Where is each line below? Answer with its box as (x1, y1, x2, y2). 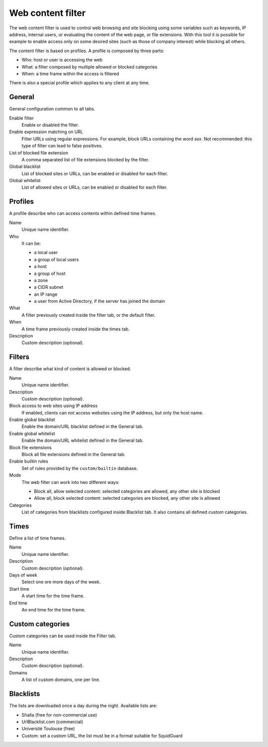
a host (34, 264, 47, 270)
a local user (34, 250, 58, 256)
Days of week (9, 572, 37, 578)
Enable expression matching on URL (9, 129, 83, 135)
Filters (9, 353, 30, 361)
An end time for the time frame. (21, 607, 86, 612)
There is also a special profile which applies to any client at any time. (9, 80, 150, 86)
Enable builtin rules (9, 458, 49, 464)
